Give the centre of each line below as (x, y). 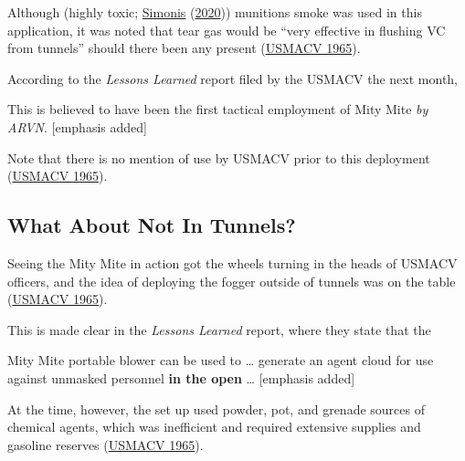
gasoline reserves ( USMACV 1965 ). (106, 444)
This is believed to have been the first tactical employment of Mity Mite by (218, 109)
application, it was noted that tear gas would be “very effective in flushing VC (227, 30)
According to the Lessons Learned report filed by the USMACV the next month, (233, 78)
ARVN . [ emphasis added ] (77, 126)
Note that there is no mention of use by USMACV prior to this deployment (219, 157)
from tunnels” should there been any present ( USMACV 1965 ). (184, 48)
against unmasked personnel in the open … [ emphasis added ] (181, 377)
